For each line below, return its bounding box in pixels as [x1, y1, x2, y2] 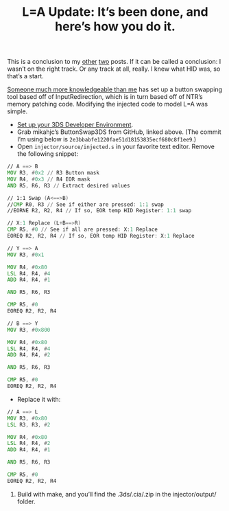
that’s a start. [7, 72, 45, 80]
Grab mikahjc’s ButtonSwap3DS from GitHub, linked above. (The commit [16, 128, 221, 136]
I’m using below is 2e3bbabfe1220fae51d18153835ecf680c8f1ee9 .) [16, 135, 197, 144]
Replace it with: [16, 395, 61, 403]
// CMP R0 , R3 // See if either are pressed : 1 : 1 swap [7, 201, 165, 208]
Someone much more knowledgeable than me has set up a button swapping [7, 85, 223, 93]
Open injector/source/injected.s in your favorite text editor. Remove [16, 142, 215, 151]
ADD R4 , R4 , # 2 [7, 352, 51, 359]
